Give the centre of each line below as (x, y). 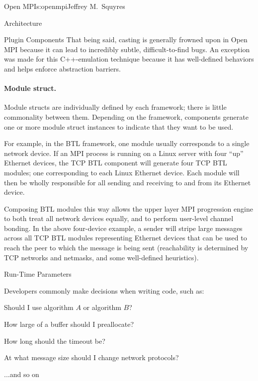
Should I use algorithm (39, 307)
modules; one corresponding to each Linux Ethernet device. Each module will (122, 172)
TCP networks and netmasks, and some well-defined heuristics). (101, 257)
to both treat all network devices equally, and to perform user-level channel (119, 218)
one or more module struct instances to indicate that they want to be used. (119, 126)
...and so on (22, 374)
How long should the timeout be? (55, 341)
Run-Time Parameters (38, 274)
